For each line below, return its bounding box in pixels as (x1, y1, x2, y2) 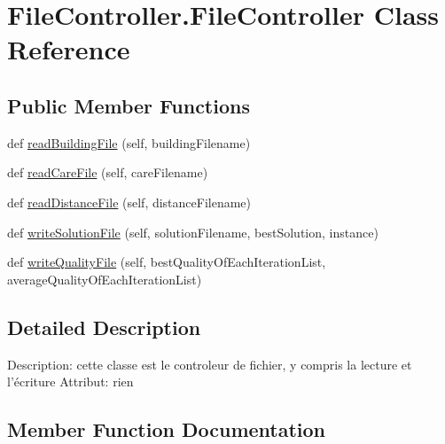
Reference (7, 31, 130, 67)
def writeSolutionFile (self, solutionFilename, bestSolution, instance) (7, 222, 379, 241)
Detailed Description (7, 313, 201, 340)
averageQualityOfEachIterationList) (7, 269, 202, 288)
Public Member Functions (7, 91, 250, 119)
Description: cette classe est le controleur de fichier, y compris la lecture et (7, 354, 412, 373)
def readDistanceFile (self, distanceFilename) (7, 192, 252, 211)
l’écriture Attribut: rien (7, 372, 134, 391)
